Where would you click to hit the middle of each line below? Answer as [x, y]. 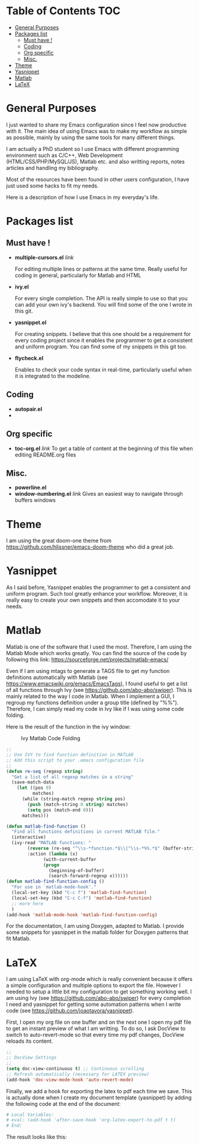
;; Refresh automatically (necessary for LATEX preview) [78, 1074]
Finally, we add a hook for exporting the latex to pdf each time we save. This [99, 1091]
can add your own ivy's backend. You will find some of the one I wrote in [103, 304]
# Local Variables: [30, 1115]
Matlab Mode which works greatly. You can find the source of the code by [97, 653]
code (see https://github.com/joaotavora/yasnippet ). [70, 1011]
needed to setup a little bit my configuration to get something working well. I [99, 992]
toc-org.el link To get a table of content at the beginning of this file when [104, 448]
